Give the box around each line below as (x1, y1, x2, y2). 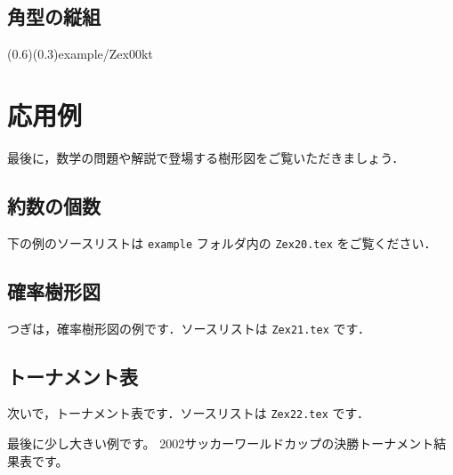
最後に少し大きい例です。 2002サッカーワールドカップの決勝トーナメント (7, 434, 434, 453)
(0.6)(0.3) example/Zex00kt (7, 44, 153, 63)
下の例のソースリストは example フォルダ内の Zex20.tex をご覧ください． (7, 233, 437, 252)
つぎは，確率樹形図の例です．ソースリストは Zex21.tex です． (7, 318, 370, 337)
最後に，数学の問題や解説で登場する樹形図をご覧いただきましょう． (7, 148, 405, 166)
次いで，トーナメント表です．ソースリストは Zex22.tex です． (7, 404, 369, 423)
